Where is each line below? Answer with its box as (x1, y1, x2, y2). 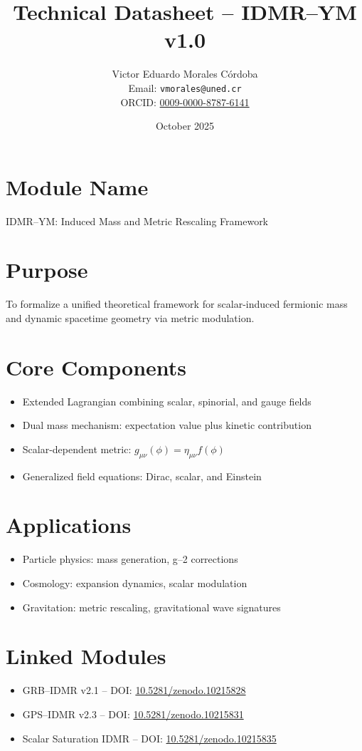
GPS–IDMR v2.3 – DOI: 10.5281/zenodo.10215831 (22, 706, 244, 721)
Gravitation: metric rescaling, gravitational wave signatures (22, 599, 281, 614)
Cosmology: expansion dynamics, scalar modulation (22, 576, 247, 591)
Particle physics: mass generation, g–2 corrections (22, 551, 238, 566)
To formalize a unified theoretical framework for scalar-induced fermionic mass (6, 296, 348, 311)
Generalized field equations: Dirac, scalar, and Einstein (22, 468, 262, 483)
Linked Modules (6, 641, 166, 670)
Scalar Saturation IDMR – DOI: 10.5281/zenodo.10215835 (22, 730, 277, 745)
